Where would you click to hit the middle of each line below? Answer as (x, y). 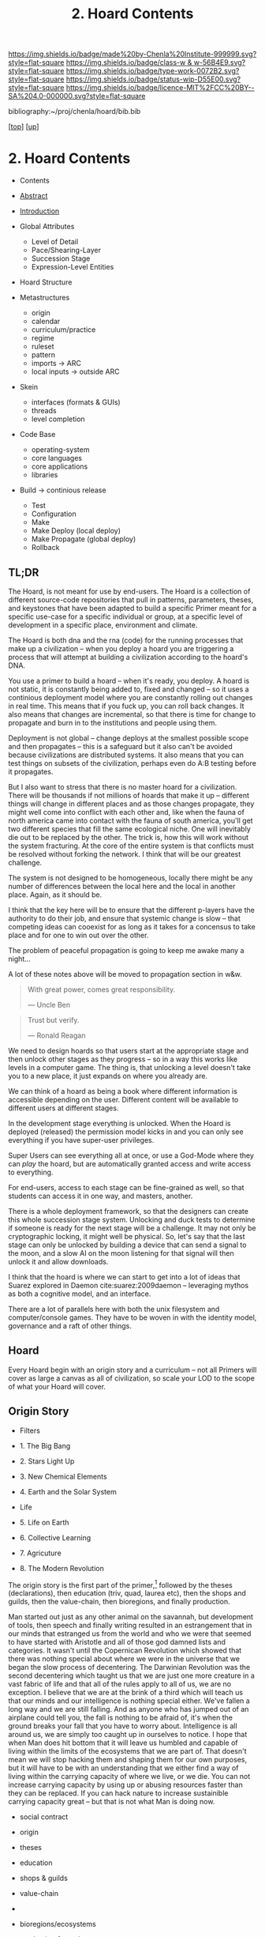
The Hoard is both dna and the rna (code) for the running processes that (126, 640)
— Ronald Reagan (56, 1035)
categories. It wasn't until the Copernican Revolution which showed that (125, 1651)
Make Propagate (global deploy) (84, 539)
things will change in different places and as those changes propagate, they (131, 804)
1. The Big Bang (45, 1445)
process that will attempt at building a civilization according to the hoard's (128, 657)
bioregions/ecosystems (58, 1924)
